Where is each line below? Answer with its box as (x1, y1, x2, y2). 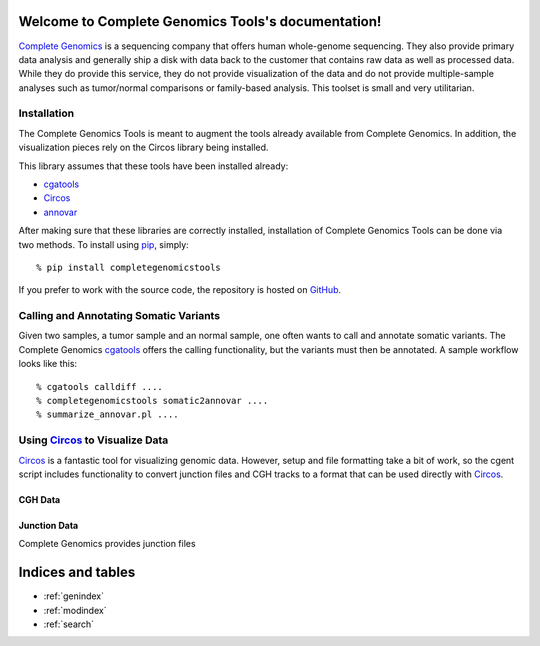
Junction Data (18, 519, 79, 531)
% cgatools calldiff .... (36, 381, 164, 392)
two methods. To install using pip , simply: (18, 238, 189, 250)
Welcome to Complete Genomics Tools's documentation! (18, 13, 382, 30)
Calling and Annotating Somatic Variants (18, 309, 220, 323)
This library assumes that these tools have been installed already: (18, 160, 289, 172)
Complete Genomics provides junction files (18, 538, 196, 550)
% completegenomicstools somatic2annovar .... (36, 395, 269, 407)
